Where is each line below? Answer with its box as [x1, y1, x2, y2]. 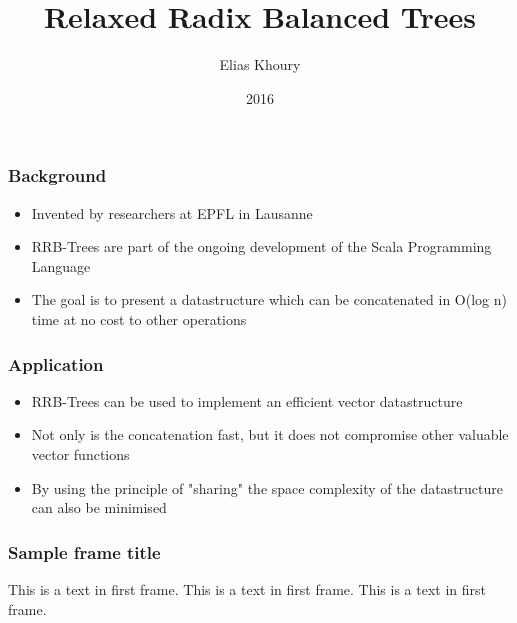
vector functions [31, 443, 130, 464]
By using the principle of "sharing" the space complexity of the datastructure [31, 477, 503, 498]
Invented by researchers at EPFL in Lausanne [31, 202, 313, 223]
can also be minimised [31, 497, 167, 518]
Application [8, 351, 104, 376]
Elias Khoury [219, 54, 301, 75]
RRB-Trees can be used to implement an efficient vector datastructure [31, 390, 463, 411]
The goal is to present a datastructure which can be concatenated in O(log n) [31, 289, 507, 310]
